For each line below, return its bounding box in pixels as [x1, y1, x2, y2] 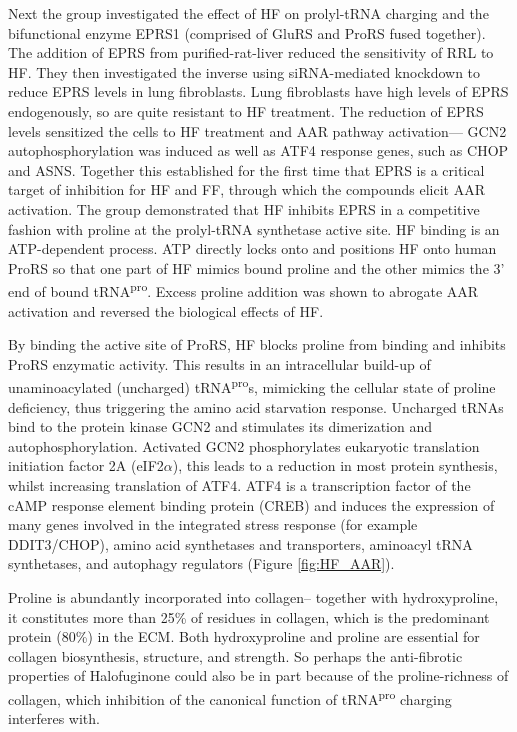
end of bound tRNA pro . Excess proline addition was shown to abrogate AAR [8, 278, 479, 301]
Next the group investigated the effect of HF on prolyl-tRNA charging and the [8, 3, 489, 23]
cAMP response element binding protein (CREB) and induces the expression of [8, 494, 495, 515]
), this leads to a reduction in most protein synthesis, [172, 455, 498, 476]
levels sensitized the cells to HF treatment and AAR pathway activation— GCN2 [8, 120, 507, 141]
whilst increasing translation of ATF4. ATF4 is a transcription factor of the [8, 474, 471, 495]
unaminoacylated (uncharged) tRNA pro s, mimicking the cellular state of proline [8, 374, 496, 397]
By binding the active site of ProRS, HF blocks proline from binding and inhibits [8, 334, 506, 355]
